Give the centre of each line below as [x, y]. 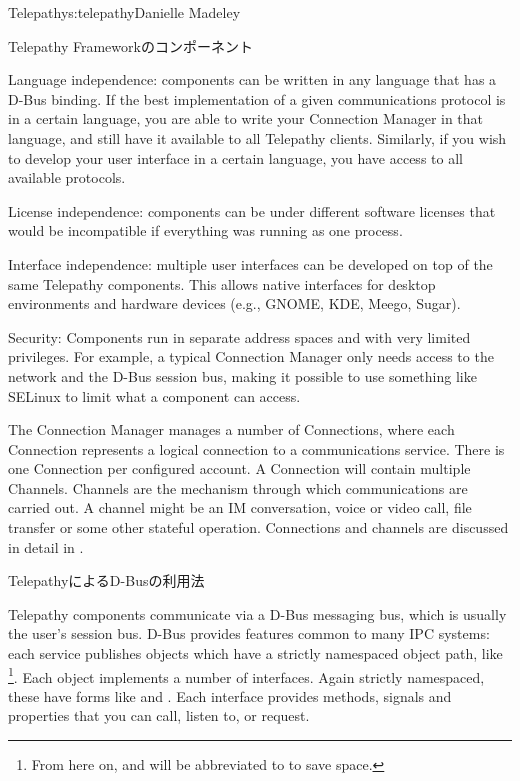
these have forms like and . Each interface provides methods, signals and [230, 695]
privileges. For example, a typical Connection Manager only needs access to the [251, 356]
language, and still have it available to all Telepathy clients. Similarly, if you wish [257, 137]
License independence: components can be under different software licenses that [252, 210]
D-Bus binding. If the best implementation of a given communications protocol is [257, 98]
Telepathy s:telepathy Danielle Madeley [124, 12]
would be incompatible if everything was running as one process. [205, 230]
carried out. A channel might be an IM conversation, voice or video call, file [240, 507]
